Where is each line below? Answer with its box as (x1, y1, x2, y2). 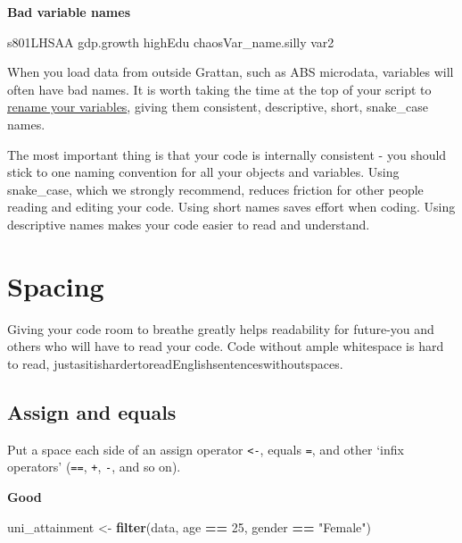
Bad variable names (7, 3, 131, 21)
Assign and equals (7, 397, 177, 425)
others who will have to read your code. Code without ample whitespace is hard (7, 337, 444, 355)
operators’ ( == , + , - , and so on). (7, 457, 181, 476)
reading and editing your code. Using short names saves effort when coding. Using (7, 197, 456, 216)
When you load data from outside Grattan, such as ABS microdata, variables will (7, 63, 454, 81)
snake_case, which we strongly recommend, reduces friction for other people (7, 180, 424, 198)
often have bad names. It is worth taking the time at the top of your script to (7, 79, 432, 98)
